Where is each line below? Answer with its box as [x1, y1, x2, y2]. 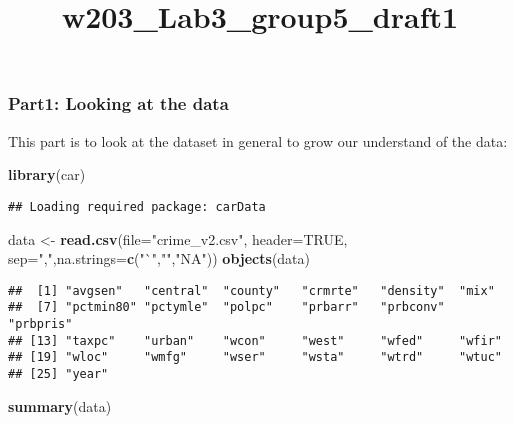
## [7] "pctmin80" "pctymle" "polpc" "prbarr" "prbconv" [8, 300, 445, 315]
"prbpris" [8, 317, 73, 332]
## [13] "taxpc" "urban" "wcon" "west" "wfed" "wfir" [8, 333, 502, 348]
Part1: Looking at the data [8, 91, 229, 116]
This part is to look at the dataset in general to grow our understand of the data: [8, 130, 508, 151]
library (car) [8, 164, 86, 185]
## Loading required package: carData [8, 199, 266, 214]
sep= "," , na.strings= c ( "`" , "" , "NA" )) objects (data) [8, 248, 310, 269]
